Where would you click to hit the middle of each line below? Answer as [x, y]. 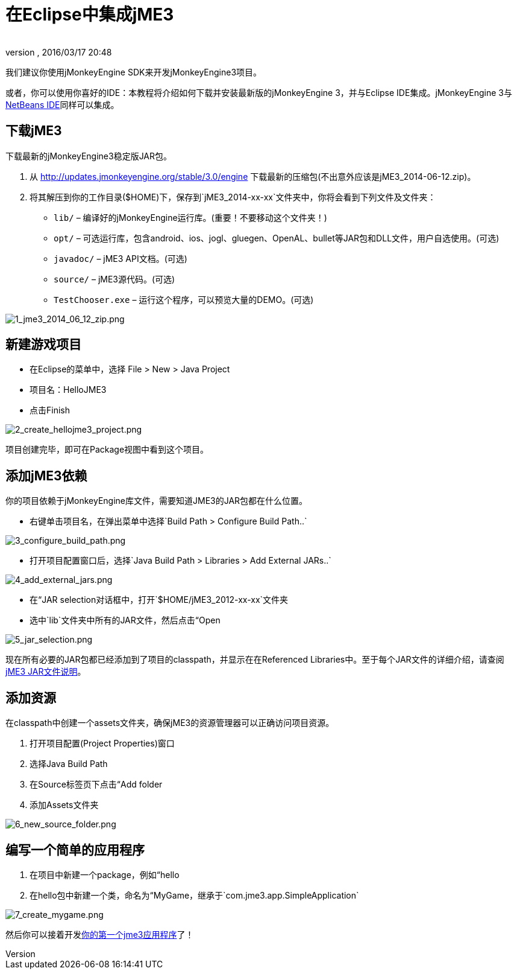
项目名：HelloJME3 [68, 390]
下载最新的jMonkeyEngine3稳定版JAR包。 [89, 156]
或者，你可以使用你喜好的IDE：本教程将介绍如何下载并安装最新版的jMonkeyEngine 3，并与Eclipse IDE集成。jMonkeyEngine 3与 [259, 92]
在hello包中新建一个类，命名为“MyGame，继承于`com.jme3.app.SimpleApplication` [194, 895]
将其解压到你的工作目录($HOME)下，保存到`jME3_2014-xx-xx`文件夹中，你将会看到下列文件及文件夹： [233, 197]
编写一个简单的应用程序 [75, 850]
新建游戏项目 [43, 345]
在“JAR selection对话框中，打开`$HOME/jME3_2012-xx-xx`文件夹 [159, 600]
